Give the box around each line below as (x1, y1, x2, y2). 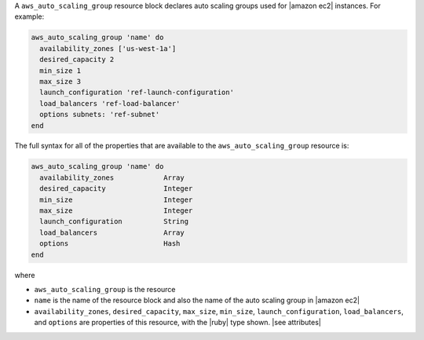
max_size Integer (39, 207, 193, 215)
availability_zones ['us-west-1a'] (39, 44, 177, 53)
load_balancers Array (39, 228, 185, 237)
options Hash (39, 239, 181, 248)
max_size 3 (39, 77, 82, 86)
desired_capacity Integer (39, 185, 193, 193)
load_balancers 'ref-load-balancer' (39, 99, 181, 108)
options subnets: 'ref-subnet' (39, 110, 160, 119)
